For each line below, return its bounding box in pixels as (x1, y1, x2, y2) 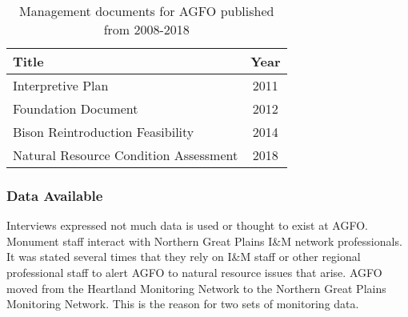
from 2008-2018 (103, 20, 190, 38)
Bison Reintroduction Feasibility (13, 122, 194, 141)
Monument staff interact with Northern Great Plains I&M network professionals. (6, 232, 402, 249)
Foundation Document (13, 99, 138, 118)
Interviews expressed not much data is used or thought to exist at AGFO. (6, 217, 368, 234)
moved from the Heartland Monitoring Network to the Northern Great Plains (6, 279, 386, 296)
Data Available (6, 185, 103, 205)
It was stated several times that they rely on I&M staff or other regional (6, 248, 361, 265)
